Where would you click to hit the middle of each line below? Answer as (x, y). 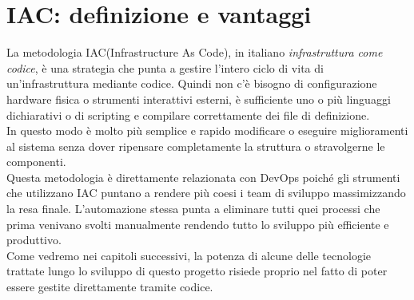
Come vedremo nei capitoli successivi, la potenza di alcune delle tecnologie (189, 255)
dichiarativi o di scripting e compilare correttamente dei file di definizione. (188, 114)
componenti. (36, 162)
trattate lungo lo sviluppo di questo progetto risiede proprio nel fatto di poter (197, 271)
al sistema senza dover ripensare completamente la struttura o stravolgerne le (196, 146)
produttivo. (34, 240)
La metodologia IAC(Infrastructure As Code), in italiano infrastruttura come (195, 52)
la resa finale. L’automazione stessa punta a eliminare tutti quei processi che (193, 209)
